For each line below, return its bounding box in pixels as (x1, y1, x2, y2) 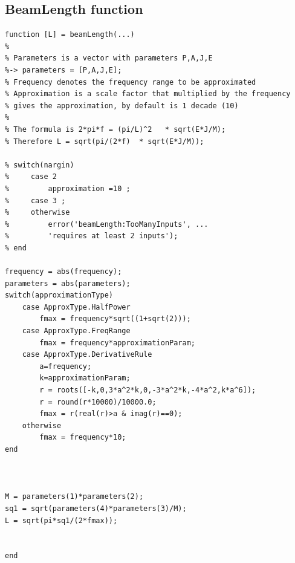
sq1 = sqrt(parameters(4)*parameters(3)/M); (5, 504, 187, 513)
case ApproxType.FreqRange (22, 327, 131, 336)
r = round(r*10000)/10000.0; (39, 397, 157, 406)
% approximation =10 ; (5, 184, 131, 193)
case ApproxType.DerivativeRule (22, 350, 152, 359)
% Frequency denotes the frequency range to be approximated (5, 77, 256, 86)
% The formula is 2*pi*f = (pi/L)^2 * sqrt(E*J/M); (5, 125, 226, 134)
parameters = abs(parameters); (5, 279, 131, 288)
